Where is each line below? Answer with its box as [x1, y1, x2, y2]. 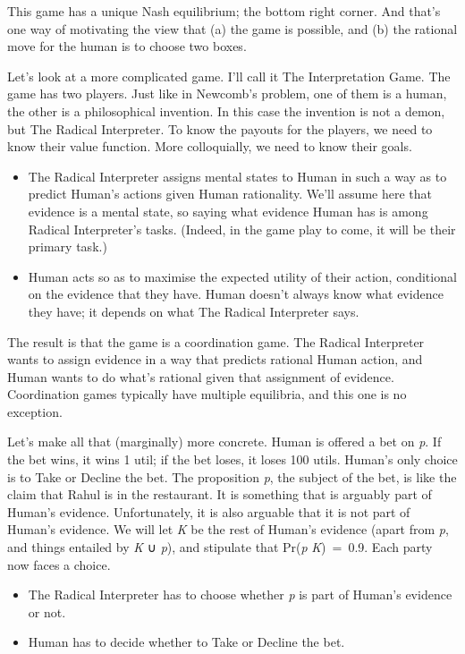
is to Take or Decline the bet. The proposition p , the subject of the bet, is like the [7, 467, 457, 486]
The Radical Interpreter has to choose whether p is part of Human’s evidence [28, 585, 452, 604]
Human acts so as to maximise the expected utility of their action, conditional [28, 267, 457, 285]
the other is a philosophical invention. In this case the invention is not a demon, [7, 101, 445, 120]
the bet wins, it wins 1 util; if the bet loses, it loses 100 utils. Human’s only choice [7, 450, 458, 469]
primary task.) [28, 237, 107, 256]
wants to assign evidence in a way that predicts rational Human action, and [7, 350, 423, 369]
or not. [28, 602, 66, 621]
